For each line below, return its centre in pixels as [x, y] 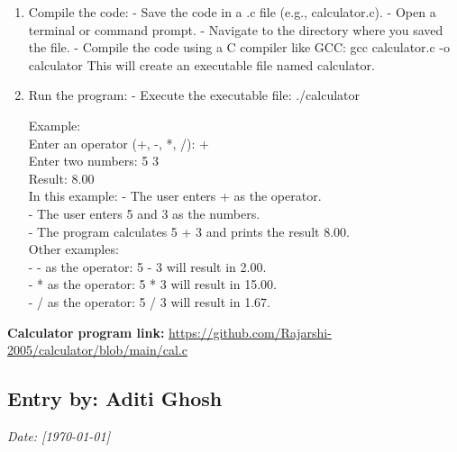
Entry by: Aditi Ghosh [115, 398]
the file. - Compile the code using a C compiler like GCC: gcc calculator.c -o [239, 47]
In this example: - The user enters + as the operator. [175, 196]
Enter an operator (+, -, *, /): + [119, 143]
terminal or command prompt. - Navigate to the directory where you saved [236, 29]
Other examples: [73, 249]
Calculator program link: [86, 332]
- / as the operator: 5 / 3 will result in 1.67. [149, 301]
